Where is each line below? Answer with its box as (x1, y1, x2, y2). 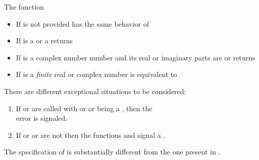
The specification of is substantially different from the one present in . (4, 146, 221, 157)
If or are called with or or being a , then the (16, 103, 152, 113)
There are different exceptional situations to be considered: (4, 86, 186, 96)
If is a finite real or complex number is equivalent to (16, 69, 177, 79)
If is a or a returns (16, 35, 73, 46)
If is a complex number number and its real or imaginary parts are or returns (16, 52, 255, 62)
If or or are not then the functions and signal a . (16, 129, 166, 140)
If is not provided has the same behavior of (16, 18, 149, 29)
